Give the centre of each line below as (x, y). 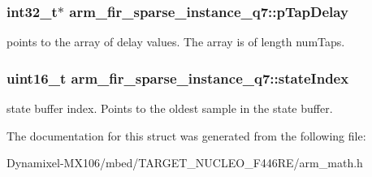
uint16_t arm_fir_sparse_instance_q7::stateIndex (178, 78)
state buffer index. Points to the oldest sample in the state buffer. (170, 108)
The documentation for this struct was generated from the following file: (186, 135)
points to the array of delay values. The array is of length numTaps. (176, 42)
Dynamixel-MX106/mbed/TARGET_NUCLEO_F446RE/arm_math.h (185, 163)
